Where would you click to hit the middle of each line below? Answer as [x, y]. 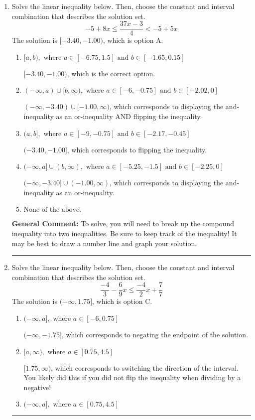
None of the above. [53, 210]
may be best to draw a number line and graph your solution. [104, 243]
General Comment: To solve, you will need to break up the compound [123, 223]
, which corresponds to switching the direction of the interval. [145, 367]
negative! [37, 387]
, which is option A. [133, 40]
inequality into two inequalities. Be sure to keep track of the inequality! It [124, 233]
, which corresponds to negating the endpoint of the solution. [155, 335]
